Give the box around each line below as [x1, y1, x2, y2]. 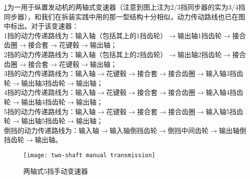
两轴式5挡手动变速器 [23, 165, 88, 176]
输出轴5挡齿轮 [21, 116, 66, 126]
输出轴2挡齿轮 [177, 49, 222, 59]
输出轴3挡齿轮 [21, 77, 66, 88]
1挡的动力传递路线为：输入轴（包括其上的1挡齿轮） [4, 30, 167, 40]
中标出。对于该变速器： [4, 21, 79, 31]
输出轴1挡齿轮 [177, 30, 222, 40]
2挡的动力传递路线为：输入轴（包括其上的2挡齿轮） [4, 49, 167, 59]
